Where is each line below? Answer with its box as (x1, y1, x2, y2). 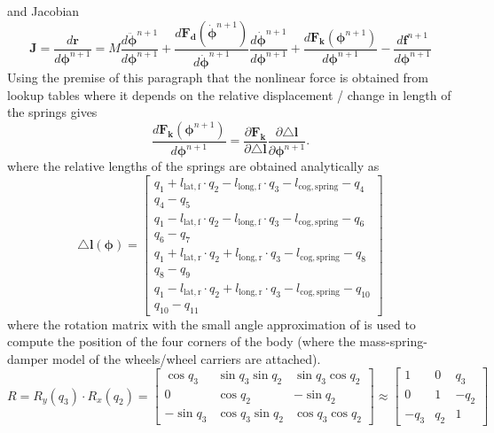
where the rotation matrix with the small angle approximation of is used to (7, 314, 416, 333)
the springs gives (7, 103, 98, 121)
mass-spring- (359, 332, 427, 351)
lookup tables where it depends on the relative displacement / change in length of (7, 85, 451, 104)
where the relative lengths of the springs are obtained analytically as (7, 157, 380, 175)
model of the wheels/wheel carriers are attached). (51, 349, 321, 367)
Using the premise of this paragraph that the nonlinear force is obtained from (7, 68, 429, 87)
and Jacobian (7, 2, 80, 19)
